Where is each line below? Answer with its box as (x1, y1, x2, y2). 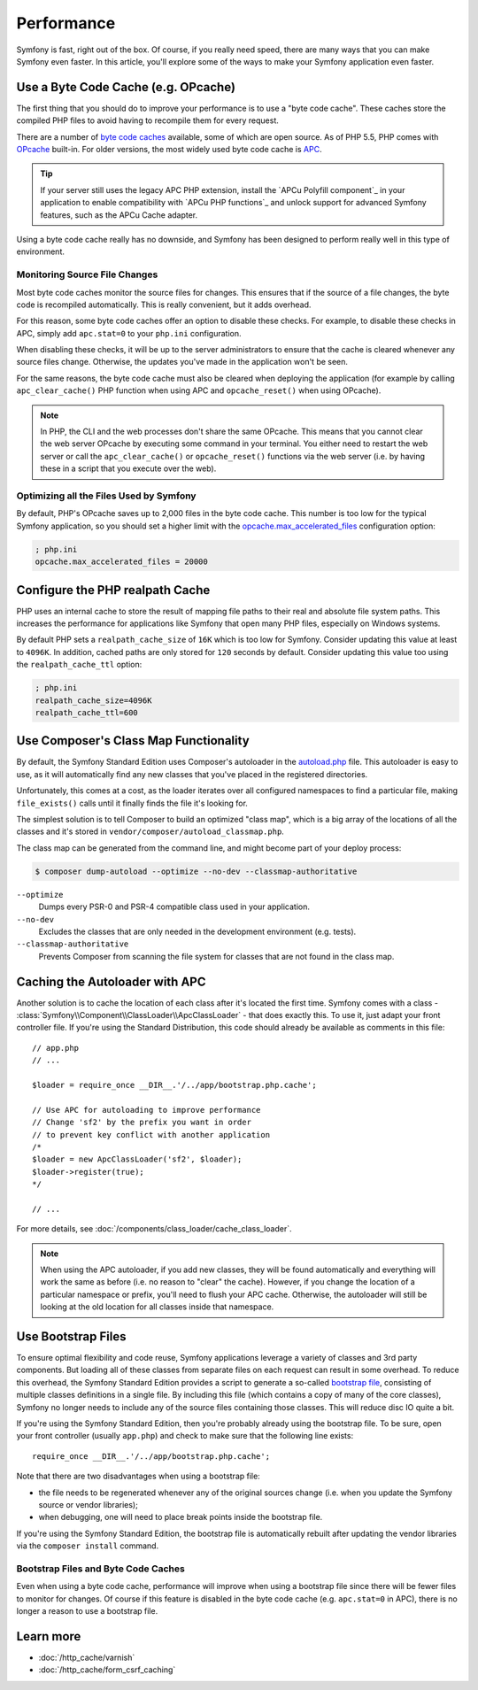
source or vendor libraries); (38, 1500, 139, 1509)
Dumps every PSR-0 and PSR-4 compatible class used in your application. (38, 901, 310, 912)
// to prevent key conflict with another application (32, 1130, 270, 1139)
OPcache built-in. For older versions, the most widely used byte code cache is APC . (16, 144, 322, 155)
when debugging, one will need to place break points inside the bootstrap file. (38, 1512, 323, 1523)
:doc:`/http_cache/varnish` (38, 1652, 135, 1663)
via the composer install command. (16, 1540, 159, 1551)
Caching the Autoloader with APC (16, 974, 206, 989)
